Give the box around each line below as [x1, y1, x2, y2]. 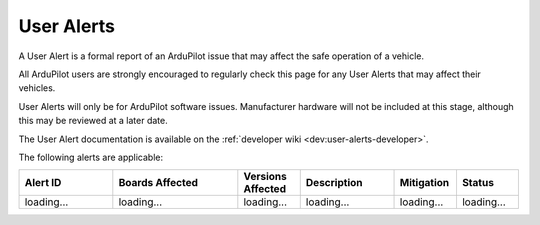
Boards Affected [118, 176, 199, 190]
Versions [243, 170, 287, 184]
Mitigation [399, 176, 450, 190]
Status [461, 176, 495, 190]
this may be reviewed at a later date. [18, 115, 169, 127]
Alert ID [24, 176, 62, 190]
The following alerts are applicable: [18, 151, 164, 163]
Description [305, 176, 363, 190]
